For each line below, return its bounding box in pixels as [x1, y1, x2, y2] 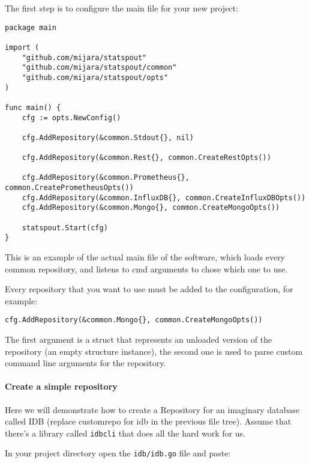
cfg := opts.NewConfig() [22, 113, 121, 122]
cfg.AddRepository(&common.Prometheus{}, [22, 173, 190, 182]
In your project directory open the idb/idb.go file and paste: [5, 447, 231, 459]
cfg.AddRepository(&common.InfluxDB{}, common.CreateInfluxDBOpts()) [22, 193, 306, 202]
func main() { [5, 103, 61, 112]
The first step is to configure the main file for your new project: [5, 2, 238, 14]
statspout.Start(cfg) [22, 223, 108, 232]
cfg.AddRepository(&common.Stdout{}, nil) [22, 133, 194, 142]
